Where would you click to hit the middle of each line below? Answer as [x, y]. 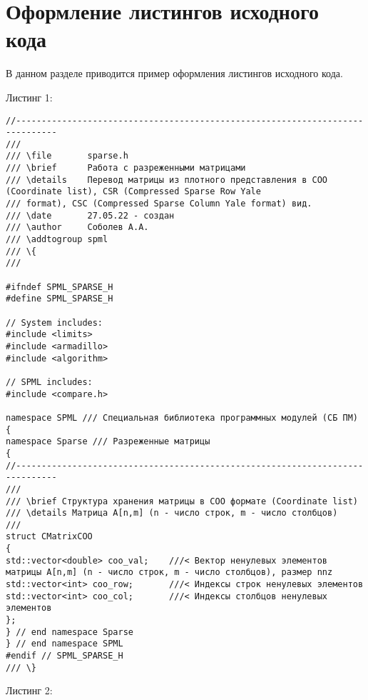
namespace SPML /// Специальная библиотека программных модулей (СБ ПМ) [182, 417]
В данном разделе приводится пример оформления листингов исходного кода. [174, 73]
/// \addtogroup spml [57, 240]
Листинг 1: [29, 97]
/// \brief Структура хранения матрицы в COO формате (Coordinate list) [182, 501]
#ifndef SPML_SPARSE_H [60, 287]
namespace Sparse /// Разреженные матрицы [108, 442]
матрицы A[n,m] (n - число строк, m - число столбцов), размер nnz [169, 572]
